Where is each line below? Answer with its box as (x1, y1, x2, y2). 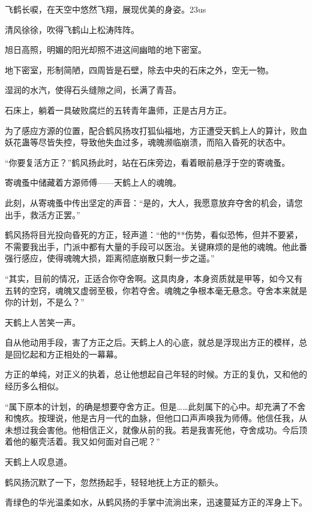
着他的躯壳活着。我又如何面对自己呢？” (5, 435, 160, 448)
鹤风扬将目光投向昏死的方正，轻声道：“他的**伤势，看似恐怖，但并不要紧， (5, 228, 303, 241)
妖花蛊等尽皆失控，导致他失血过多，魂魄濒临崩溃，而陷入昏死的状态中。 (5, 136, 290, 148)
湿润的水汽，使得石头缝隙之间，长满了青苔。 (5, 84, 181, 96)
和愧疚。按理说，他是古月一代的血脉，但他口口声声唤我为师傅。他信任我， (5, 412, 299, 424)
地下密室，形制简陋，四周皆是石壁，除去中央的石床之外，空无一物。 (5, 63, 274, 76)
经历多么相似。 (5, 380, 64, 392)
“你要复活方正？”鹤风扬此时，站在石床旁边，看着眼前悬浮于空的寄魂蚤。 (5, 156, 290, 168)
